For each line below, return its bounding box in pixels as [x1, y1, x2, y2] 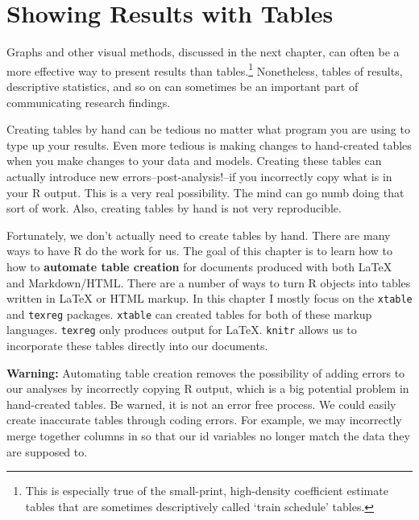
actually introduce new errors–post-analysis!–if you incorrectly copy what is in [6, 167, 392, 184]
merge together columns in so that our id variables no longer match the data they [6, 427, 410, 444]
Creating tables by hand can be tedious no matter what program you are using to [6, 121, 410, 138]
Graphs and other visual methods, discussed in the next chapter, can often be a [6, 43, 400, 60]
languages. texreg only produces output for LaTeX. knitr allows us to [6, 321, 357, 338]
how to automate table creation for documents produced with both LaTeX [6, 258, 392, 274]
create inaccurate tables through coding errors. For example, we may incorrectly [6, 411, 402, 428]
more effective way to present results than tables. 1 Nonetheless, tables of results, [6, 60, 403, 79]
